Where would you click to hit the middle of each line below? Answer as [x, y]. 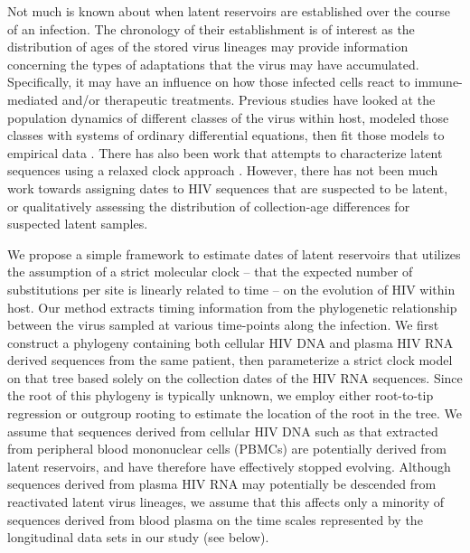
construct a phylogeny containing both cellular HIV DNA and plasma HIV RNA [230, 342]
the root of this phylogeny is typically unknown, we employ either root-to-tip [221, 395]
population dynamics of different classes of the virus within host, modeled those [228, 117]
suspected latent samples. [78, 224]
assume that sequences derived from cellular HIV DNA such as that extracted [223, 431]
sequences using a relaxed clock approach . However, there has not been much [223, 170]
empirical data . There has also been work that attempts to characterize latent [225, 152]
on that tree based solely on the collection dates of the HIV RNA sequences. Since [235, 377]
